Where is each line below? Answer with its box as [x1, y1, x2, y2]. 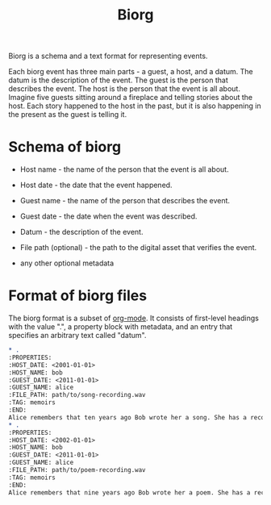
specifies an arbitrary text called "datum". [8, 331, 147, 340]
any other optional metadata [19, 258, 115, 268]
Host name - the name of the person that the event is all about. [19, 165, 229, 174]
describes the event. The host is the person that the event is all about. [8, 84, 240, 94]
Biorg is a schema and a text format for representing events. [8, 51, 208, 61]
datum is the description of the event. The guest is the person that [8, 75, 228, 86]
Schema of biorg [8, 138, 122, 157]
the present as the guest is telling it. [8, 110, 127, 119]
